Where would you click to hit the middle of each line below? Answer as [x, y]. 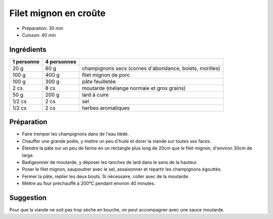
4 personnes [61, 61]
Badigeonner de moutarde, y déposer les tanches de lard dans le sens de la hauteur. [110, 162]
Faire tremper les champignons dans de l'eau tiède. [75, 134]
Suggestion [28, 198]
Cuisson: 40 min [39, 35]
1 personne [26, 61]
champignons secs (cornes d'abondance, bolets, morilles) [151, 68]
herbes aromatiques [106, 108]
